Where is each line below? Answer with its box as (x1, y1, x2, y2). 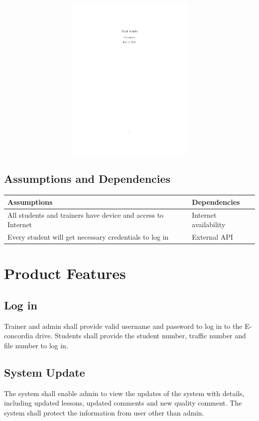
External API (192, 231, 233, 242)
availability (192, 219, 226, 230)
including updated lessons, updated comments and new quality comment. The (4, 398, 242, 408)
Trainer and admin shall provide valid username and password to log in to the (4, 320, 243, 331)
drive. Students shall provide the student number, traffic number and (35, 330, 246, 341)
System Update (4, 364, 85, 380)
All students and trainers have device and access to (7, 209, 164, 220)
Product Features (4, 263, 126, 283)
